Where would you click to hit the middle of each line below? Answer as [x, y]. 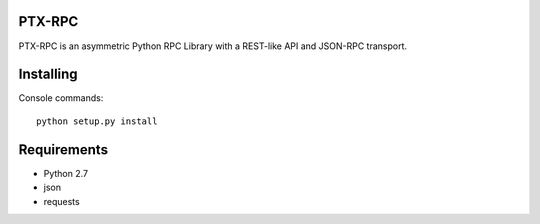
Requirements [63, 149]
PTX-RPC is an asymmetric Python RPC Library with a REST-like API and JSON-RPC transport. [213, 46]
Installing [48, 74]
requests [61, 201]
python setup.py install [97, 121]
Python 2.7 [66, 173]
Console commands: [61, 98]
